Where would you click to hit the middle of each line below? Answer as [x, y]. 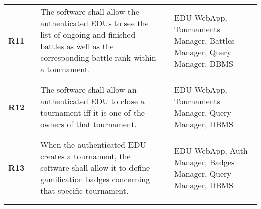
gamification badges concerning [95, 179]
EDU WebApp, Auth [211, 150]
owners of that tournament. [88, 124]
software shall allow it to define [95, 168]
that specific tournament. [85, 191]
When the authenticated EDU [93, 145]
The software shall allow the [90, 11]
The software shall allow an [88, 89]
